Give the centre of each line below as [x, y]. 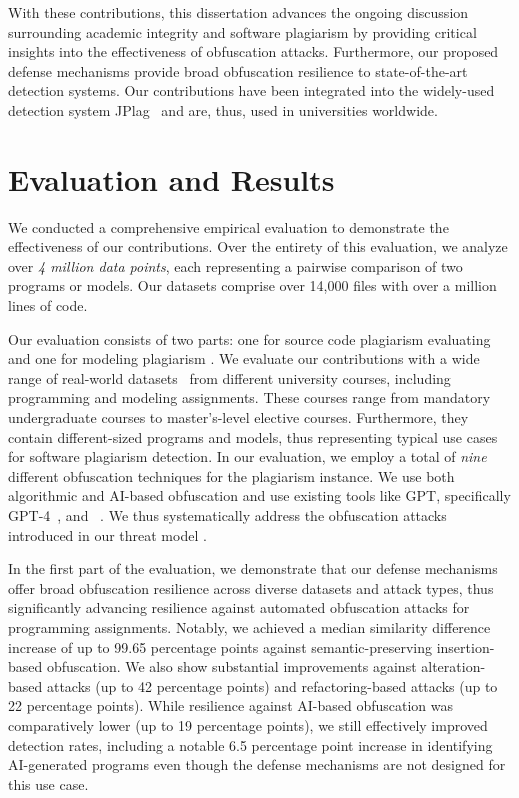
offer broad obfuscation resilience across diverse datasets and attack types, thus [251, 587]
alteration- [453, 666]
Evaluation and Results [171, 178]
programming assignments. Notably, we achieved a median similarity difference [249, 626]
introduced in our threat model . [107, 534]
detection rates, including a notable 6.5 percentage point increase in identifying [250, 744]
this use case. [48, 783]
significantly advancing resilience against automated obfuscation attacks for [239, 607]
